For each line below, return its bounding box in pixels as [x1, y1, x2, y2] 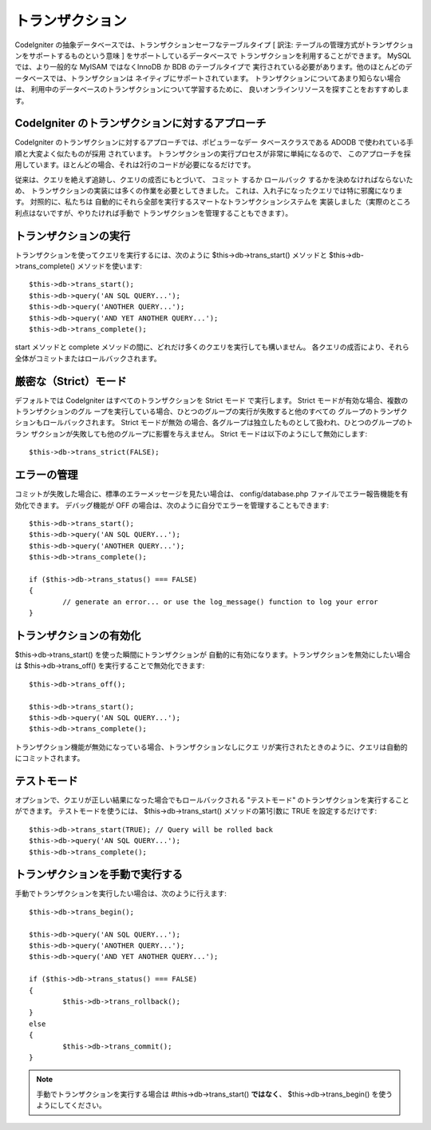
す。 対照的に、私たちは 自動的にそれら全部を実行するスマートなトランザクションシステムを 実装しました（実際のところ [14, 197, 411, 207]
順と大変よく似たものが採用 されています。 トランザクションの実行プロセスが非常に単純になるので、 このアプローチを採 [14, 149, 411, 158]
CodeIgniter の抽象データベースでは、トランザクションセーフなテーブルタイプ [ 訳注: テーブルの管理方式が [14, 40, 365, 50]
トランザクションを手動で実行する [14, 868, 183, 881]
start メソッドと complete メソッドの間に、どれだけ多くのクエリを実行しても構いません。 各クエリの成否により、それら [14, 342, 410, 352]
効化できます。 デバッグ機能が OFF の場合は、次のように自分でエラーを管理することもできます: [14, 500, 330, 510]
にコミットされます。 [14, 754, 85, 763]
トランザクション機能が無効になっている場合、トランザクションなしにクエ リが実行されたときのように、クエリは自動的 [14, 742, 408, 751]
